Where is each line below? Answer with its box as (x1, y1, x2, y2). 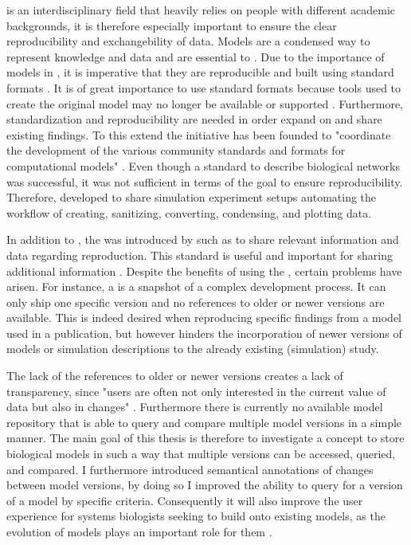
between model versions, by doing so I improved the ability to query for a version (6, 476, 403, 493)
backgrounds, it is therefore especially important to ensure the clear (6, 17, 337, 33)
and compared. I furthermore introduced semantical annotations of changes (6, 461, 374, 477)
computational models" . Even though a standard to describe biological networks (6, 157, 400, 174)
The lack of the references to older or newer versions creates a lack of (6, 367, 343, 384)
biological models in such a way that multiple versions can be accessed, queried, (6, 445, 396, 462)
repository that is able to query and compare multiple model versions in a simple (6, 414, 402, 430)
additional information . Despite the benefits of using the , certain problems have (6, 262, 402, 279)
